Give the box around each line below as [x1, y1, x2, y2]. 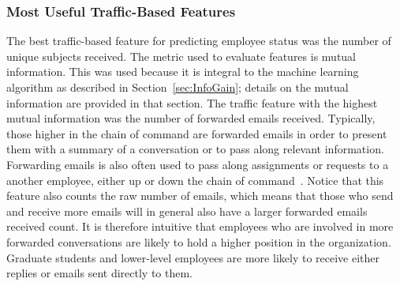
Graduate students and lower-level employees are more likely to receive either [6, 249, 379, 265]
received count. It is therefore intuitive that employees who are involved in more [6, 218, 394, 235]
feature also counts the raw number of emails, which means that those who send [6, 187, 394, 204]
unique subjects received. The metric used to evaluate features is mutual [6, 47, 357, 64]
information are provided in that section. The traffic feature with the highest [6, 94, 378, 111]
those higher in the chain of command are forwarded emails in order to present [6, 125, 387, 141]
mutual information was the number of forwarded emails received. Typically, [6, 110, 376, 126]
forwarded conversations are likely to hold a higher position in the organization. [6, 233, 391, 250]
